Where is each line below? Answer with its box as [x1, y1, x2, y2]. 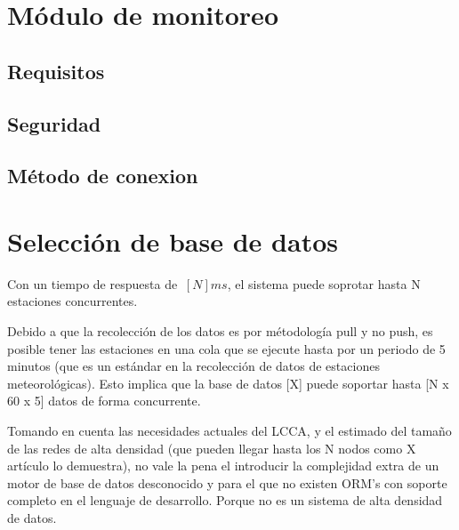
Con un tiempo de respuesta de [7, 274, 178, 293]
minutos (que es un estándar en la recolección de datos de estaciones [7, 357, 380, 375]
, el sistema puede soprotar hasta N [227, 274, 421, 293]
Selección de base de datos [7, 222, 338, 259]
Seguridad [7, 109, 101, 137]
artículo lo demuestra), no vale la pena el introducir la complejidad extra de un [7, 456, 439, 475]
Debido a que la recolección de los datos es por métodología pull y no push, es [7, 322, 433, 341]
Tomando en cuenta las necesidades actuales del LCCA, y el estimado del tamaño [7, 422, 452, 439]
